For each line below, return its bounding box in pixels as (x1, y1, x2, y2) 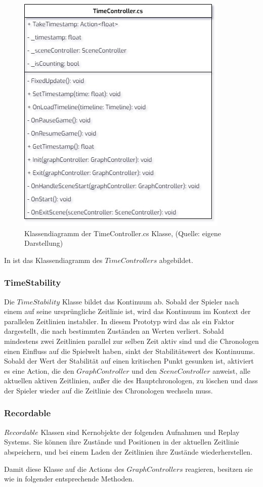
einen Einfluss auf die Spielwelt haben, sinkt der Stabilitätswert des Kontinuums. (4, 345, 255, 356)
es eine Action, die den (4, 365, 74, 376)
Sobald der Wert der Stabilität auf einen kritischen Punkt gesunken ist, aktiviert (4, 356, 254, 366)
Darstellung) (24, 238, 63, 248)
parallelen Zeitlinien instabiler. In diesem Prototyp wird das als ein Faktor (4, 316, 235, 326)
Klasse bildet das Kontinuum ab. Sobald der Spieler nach (62, 296, 239, 306)
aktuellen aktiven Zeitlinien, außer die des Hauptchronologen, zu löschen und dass (4, 375, 258, 386)
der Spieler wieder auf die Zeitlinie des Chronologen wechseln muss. (4, 385, 213, 395)
